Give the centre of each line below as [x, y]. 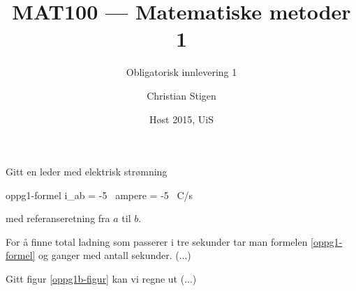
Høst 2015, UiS [181, 119]
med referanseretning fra [58, 218]
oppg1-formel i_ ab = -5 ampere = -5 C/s [99, 195]
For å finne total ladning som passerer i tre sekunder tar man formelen [157, 241]
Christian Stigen [181, 95]
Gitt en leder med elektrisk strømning [87, 172]
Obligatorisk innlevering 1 [181, 72]
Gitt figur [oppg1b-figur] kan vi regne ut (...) [101, 279]
